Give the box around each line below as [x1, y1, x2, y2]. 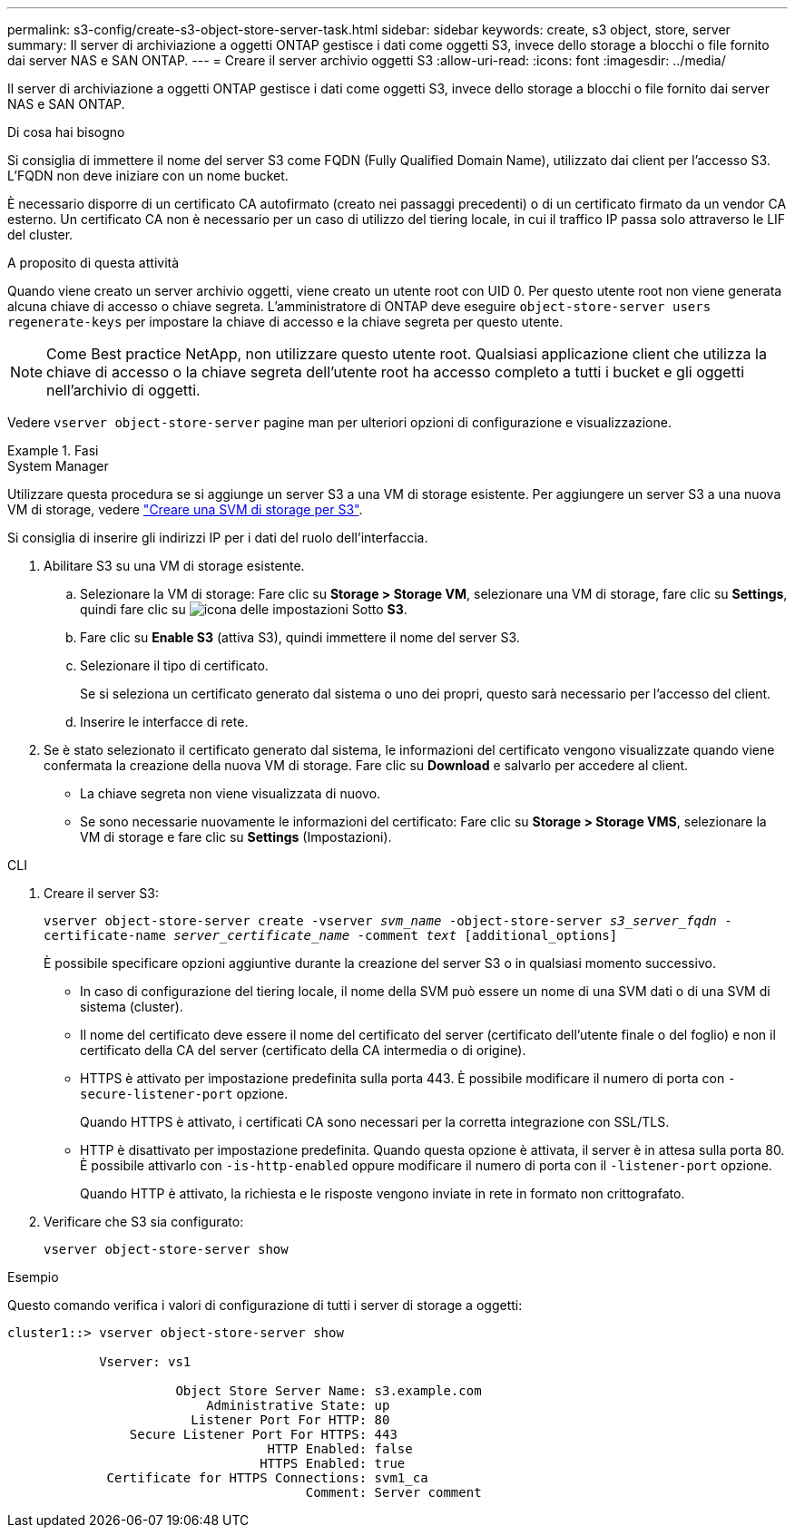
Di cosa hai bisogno [7, 124, 125, 140]
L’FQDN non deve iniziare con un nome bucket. [7, 168, 289, 183]
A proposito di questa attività [7, 255, 180, 270]
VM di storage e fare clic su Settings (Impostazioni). [80, 829, 392, 845]
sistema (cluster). [80, 999, 183, 1014]
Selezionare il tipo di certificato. [80, 658, 269, 673]
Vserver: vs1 [99, 1354, 191, 1369]
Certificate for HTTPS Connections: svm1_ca [106, 1471, 428, 1485]
